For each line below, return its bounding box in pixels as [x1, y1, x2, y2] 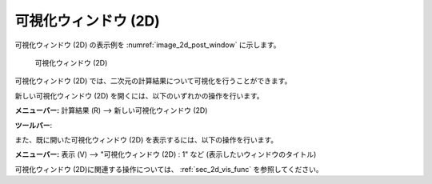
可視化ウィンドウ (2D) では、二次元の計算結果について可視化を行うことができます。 [14, 76, 292, 86]
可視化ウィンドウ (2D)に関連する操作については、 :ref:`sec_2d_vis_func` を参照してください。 [14, 164, 323, 174]
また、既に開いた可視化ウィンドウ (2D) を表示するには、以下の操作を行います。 [14, 134, 278, 144]
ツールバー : [14, 120, 53, 130]
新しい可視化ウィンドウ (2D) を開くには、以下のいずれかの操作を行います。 [14, 90, 264, 100]
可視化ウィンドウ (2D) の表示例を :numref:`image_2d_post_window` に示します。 [14, 40, 281, 50]
